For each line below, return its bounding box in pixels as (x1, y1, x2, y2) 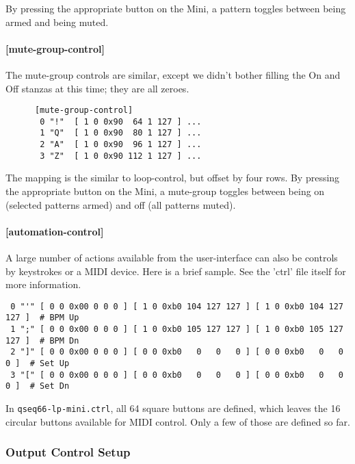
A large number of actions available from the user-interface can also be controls (5, 250, 338, 265)
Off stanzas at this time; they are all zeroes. (5, 81, 189, 95)
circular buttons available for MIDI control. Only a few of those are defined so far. (5, 414, 350, 428)
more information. (5, 277, 81, 292)
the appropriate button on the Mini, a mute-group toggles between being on (5, 184, 325, 198)
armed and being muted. (5, 14, 109, 29)
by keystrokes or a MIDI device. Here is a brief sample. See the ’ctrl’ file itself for (5, 263, 346, 278)
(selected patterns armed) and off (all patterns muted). (5, 197, 236, 211)
